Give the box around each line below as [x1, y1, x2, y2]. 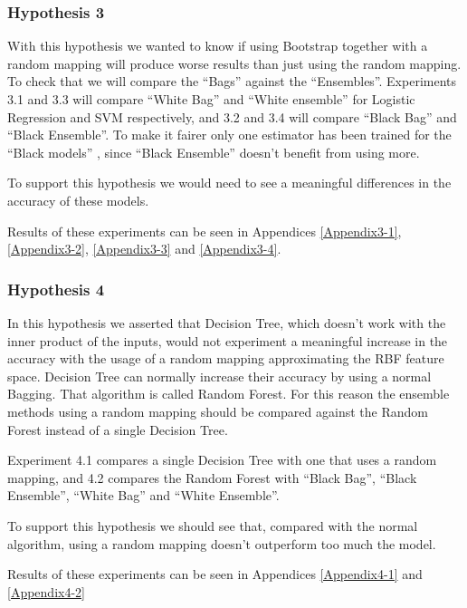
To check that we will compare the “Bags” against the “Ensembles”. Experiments [7, 72, 457, 91]
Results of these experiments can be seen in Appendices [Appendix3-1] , [7, 221, 402, 240]
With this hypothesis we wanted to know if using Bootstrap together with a [7, 36, 428, 55]
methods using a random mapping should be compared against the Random [7, 401, 428, 420]
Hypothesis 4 [7, 277, 105, 300]
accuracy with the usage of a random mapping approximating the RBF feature [7, 349, 444, 368]
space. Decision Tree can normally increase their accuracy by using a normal [7, 366, 432, 385]
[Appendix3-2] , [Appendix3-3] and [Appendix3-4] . [7, 239, 281, 258]
